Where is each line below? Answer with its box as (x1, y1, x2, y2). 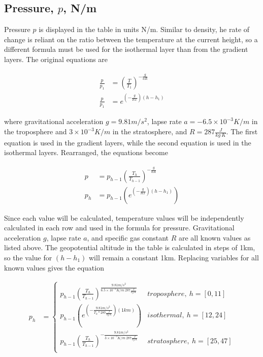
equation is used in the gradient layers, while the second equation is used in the (4, 137, 251, 147)
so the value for (4, 252, 52, 262)
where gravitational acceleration (4, 116, 104, 127)
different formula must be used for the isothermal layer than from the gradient (4, 44, 248, 54)
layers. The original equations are (4, 53, 108, 64)
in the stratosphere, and (112, 126, 187, 137)
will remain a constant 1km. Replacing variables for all (88, 252, 259, 262)
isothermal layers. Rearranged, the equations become (4, 147, 168, 158)
